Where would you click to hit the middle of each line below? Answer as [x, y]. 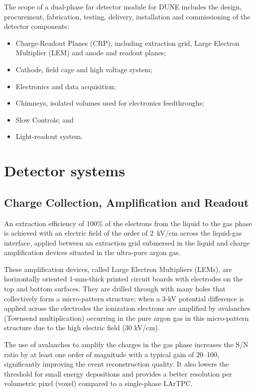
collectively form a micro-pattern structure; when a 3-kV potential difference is [124, 298]
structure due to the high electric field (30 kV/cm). [82, 327]
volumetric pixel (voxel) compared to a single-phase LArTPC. [98, 383]
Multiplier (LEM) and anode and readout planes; [91, 53]
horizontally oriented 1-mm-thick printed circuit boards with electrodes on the [124, 279]
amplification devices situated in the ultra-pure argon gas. [92, 252]
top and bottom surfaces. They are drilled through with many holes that [115, 289]
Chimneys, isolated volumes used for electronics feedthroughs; [110, 103]
